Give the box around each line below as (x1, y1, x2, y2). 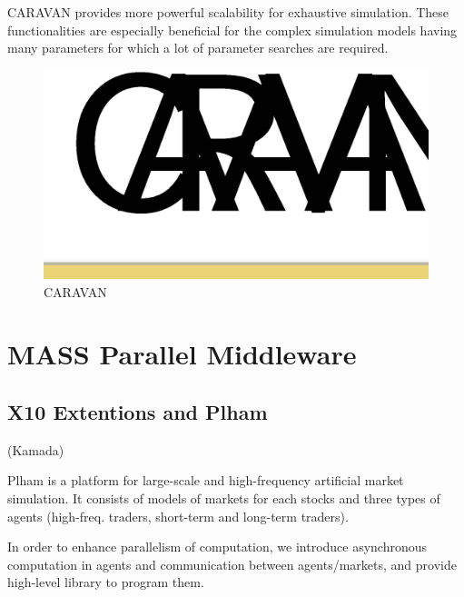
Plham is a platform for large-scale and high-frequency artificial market (7, 471, 404, 490)
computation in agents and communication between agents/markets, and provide (7, 554, 457, 573)
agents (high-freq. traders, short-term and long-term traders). (7, 506, 349, 525)
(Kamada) (7, 440, 64, 459)
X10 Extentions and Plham (7, 397, 268, 425)
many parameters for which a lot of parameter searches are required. (7, 38, 389, 57)
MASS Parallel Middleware (7, 335, 357, 373)
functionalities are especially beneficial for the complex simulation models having (7, 20, 458, 39)
